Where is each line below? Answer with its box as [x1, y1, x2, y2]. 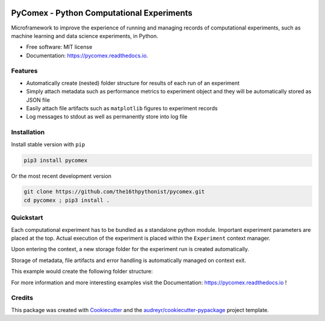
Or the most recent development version [11, 172, 111, 179]
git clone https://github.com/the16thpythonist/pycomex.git [23, 189, 205, 195]
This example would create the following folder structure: [11, 268, 153, 275]
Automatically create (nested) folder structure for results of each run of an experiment [26, 79, 240, 87]
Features [11, 67, 38, 75]
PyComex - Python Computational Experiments [11, 8, 193, 18]
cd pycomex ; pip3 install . [23, 196, 110, 204]
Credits [11, 294, 33, 302]
